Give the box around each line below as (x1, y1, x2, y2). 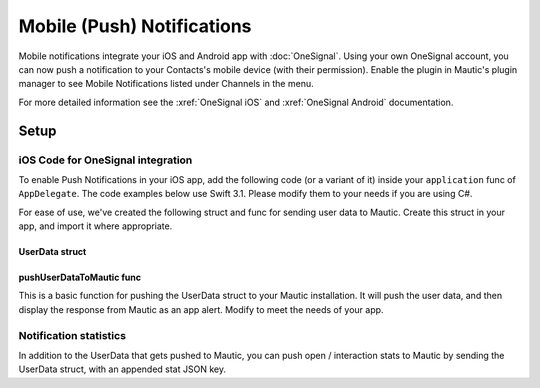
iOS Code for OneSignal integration (18, 153, 193, 167)
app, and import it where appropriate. (18, 220, 173, 232)
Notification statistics (18, 328, 127, 342)
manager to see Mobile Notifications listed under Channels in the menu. (18, 78, 314, 90)
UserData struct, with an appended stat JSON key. (18, 363, 227, 375)
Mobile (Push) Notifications (18, 15, 252, 37)
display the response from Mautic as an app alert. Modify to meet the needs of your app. (18, 303, 384, 315)
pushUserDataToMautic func (18, 271, 142, 284)
